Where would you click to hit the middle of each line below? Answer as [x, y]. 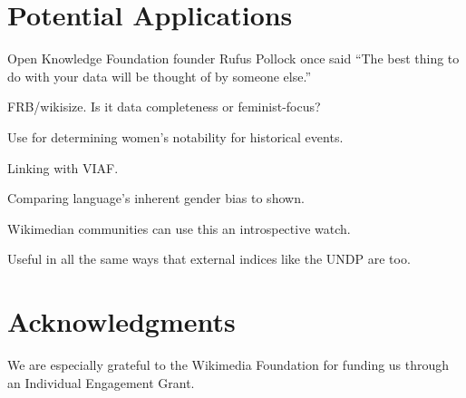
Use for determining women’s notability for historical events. [175, 136]
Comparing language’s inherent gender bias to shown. [156, 198]
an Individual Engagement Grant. [101, 382]
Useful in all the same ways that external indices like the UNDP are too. [209, 259]
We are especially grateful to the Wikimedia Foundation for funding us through [228, 364]
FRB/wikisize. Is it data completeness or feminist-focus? [164, 107]
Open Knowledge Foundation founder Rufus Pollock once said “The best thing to [233, 58]
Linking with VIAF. [63, 167]
